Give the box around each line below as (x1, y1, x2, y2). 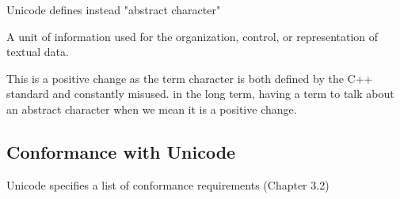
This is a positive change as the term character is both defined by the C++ (6, 69, 373, 86)
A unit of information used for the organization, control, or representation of (6, 28, 379, 44)
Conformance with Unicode (6, 139, 236, 163)
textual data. (6, 43, 69, 60)
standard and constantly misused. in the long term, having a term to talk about (6, 85, 394, 102)
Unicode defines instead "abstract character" (6, 2, 221, 17)
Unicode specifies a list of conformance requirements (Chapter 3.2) (6, 176, 330, 193)
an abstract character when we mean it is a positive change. (6, 100, 297, 117)
